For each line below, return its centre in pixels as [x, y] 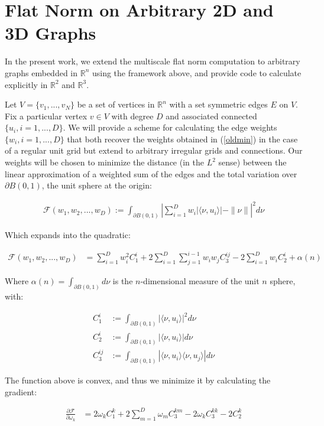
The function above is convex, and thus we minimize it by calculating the [138, 380]
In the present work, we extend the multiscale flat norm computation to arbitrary [153, 61]
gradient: [21, 391]
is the [123, 281]
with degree [132, 116]
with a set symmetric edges [218, 104]
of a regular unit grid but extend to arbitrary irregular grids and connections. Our [154, 150]
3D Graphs [51, 33]
